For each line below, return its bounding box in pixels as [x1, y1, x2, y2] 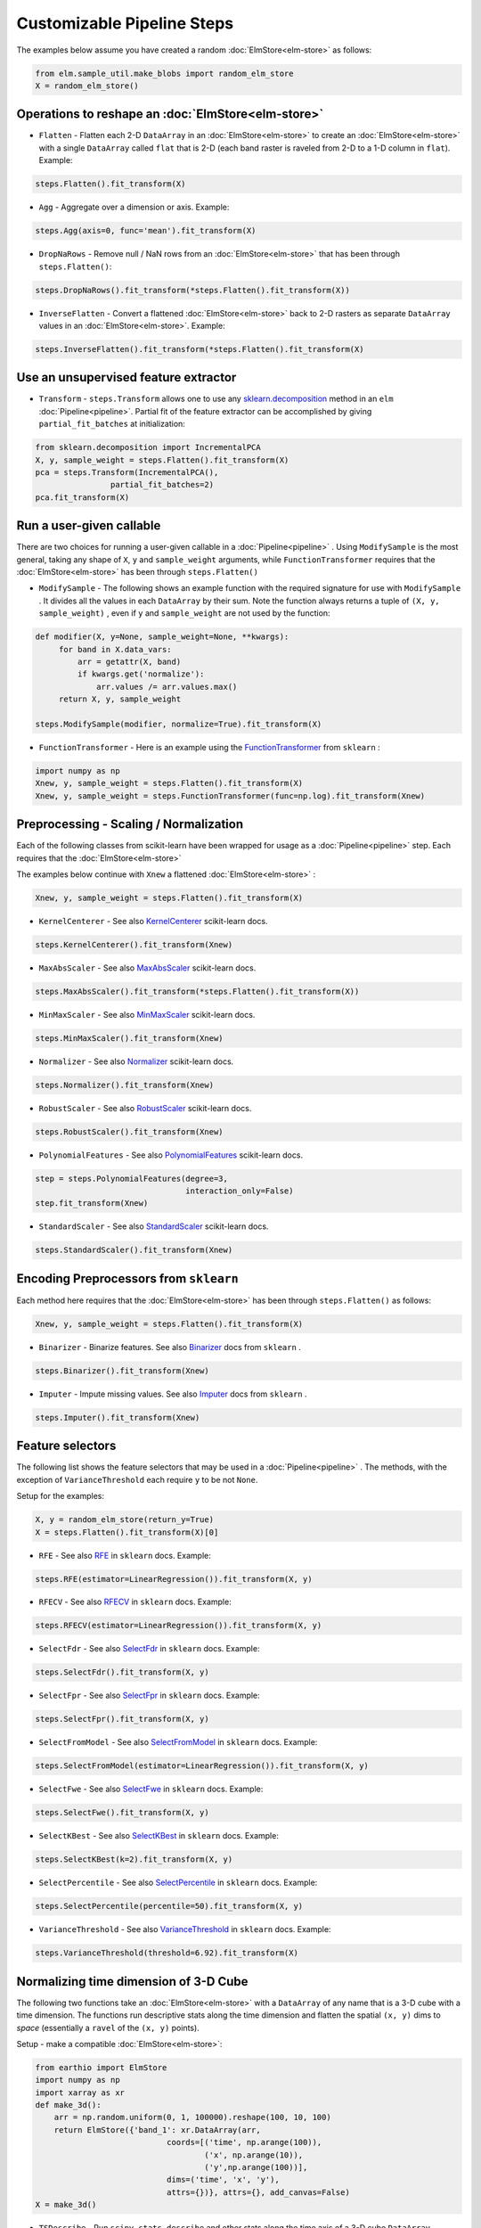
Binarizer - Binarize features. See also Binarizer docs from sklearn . [38, 1341, 302, 1352]
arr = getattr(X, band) [77, 656, 182, 667]
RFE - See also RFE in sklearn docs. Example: [38, 1550, 211, 1560]
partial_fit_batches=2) [110, 479, 214, 490]
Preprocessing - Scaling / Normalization [16, 816, 244, 832]
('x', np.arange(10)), [204, 2150, 304, 2160]
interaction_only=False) [185, 1186, 294, 1196]
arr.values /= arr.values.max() [96, 682, 238, 692]
